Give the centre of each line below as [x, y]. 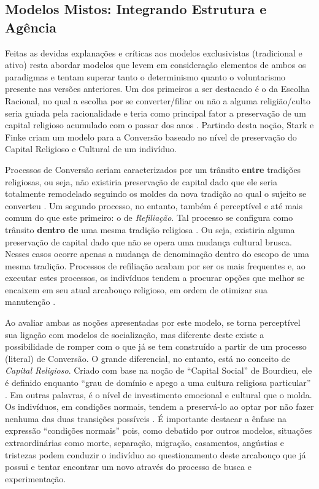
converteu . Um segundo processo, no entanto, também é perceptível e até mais [154, 205]
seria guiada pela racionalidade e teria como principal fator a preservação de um [156, 113]
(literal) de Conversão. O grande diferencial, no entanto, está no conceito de [148, 358]
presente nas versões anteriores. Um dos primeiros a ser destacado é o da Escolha [157, 89]
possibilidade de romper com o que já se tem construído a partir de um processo [156, 346]
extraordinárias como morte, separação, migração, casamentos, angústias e [144, 442]
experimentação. [36, 478]
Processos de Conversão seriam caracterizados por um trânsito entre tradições [153, 169]
